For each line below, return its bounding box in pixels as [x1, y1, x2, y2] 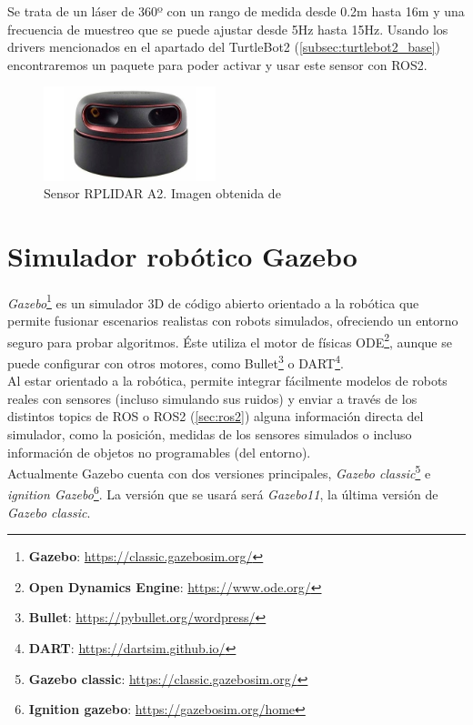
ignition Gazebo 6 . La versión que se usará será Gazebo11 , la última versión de [7, 482, 438, 504]
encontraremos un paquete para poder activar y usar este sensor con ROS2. [7, 55, 428, 74]
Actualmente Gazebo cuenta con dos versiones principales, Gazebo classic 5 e [7, 461, 431, 482]
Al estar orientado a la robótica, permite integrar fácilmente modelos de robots [7, 371, 448, 390]
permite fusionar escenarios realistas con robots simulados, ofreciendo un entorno [7, 311, 458, 330]
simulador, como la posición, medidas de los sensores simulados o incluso [7, 424, 412, 443]
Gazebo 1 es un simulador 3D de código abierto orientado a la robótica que [7, 290, 419, 312]
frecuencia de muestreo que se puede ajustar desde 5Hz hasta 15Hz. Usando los [7, 19, 448, 38]
